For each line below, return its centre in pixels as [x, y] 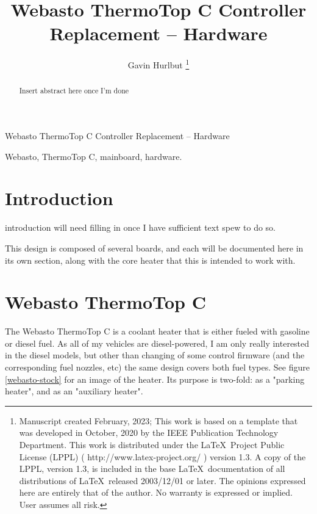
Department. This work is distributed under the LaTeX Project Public [152, 444]
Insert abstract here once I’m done [74, 91]
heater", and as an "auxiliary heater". [74, 391]
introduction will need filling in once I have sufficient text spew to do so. [140, 227]
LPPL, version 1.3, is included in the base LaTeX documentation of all [152, 469]
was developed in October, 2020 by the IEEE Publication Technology [149, 433]
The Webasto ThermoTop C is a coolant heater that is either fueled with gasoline [157, 331]
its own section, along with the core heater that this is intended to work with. [150, 260]
